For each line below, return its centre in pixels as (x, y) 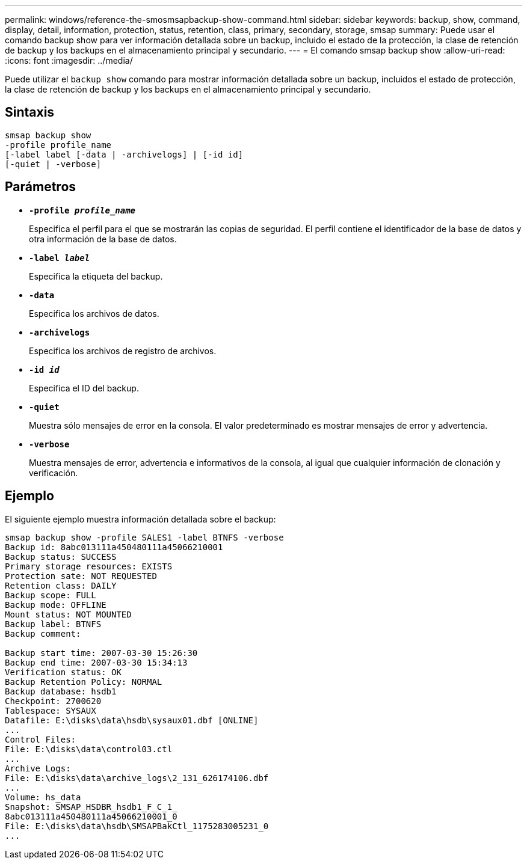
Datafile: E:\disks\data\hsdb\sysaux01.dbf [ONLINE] (132, 720)
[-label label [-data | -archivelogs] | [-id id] (124, 154)
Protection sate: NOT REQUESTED (81, 576)
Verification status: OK (63, 672)
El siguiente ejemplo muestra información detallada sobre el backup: (140, 519)
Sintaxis (30, 112)
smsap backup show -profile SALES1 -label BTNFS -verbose (144, 537)
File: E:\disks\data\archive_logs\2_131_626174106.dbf (137, 778)
